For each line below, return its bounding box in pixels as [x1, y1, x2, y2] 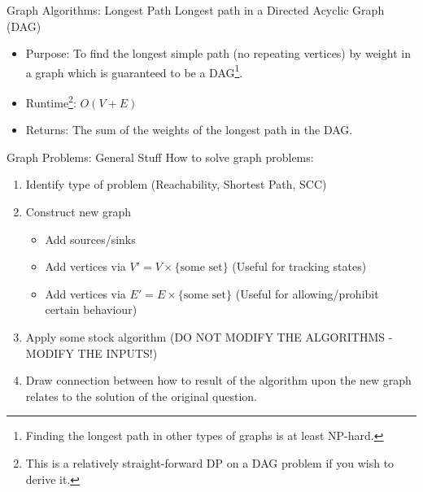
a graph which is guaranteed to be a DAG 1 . [25, 61, 243, 81]
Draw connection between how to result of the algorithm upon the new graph [25, 372, 412, 389]
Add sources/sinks [45, 230, 136, 247]
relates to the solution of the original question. [25, 387, 258, 404]
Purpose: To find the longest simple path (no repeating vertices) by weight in [25, 45, 411, 62]
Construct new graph [25, 203, 132, 220]
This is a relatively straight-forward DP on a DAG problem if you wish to [25, 455, 395, 471]
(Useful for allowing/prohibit [235, 285, 379, 302]
